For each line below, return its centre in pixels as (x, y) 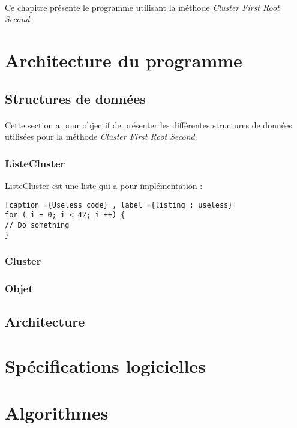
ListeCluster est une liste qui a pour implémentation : (104, 185)
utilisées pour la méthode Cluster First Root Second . (101, 137)
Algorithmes (57, 413)
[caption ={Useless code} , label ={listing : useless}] (121, 205)
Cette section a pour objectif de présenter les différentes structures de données (148, 125)
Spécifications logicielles (105, 365)
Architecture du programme (124, 60)
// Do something (37, 225)
